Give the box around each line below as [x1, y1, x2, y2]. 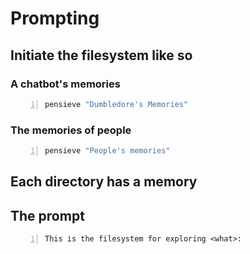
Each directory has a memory [10, 173, 198, 191]
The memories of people [10, 123, 132, 137]
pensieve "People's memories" [44, 146, 171, 156]
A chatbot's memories [10, 77, 121, 91]
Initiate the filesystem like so [10, 47, 193, 64]
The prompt [10, 207, 85, 224]
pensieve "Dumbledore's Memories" [44, 99, 189, 109]
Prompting [10, 7, 100, 30]
